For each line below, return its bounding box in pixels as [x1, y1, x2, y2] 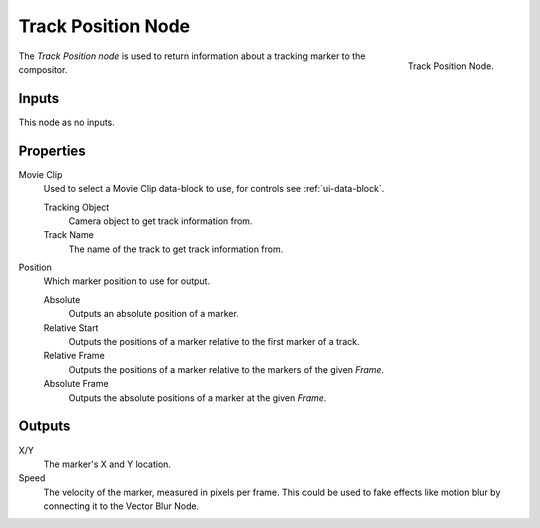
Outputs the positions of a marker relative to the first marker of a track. [68, 336, 360, 348]
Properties [18, 142, 86, 159]
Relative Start [43, 321, 99, 334]
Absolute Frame [43, 378, 109, 390]
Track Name [43, 229, 94, 241]
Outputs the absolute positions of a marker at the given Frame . [68, 391, 327, 404]
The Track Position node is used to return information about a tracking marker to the [18, 50, 366, 62]
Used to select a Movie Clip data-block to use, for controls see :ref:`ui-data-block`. [43, 183, 385, 195]
